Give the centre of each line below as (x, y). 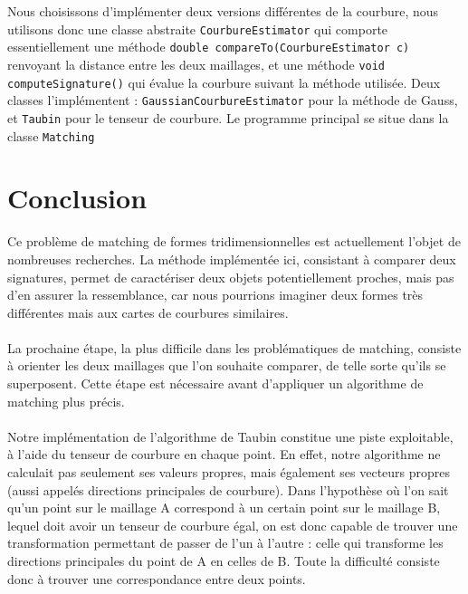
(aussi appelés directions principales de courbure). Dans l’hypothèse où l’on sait (228, 489)
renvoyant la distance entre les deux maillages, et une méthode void (196, 64)
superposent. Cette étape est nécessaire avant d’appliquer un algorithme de (215, 383)
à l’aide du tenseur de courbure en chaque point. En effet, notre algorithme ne (224, 454)
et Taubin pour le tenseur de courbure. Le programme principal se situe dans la (228, 117)
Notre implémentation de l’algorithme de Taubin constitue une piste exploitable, (230, 436)
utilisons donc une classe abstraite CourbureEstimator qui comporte (198, 29)
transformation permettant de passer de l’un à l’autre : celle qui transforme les (225, 543)
